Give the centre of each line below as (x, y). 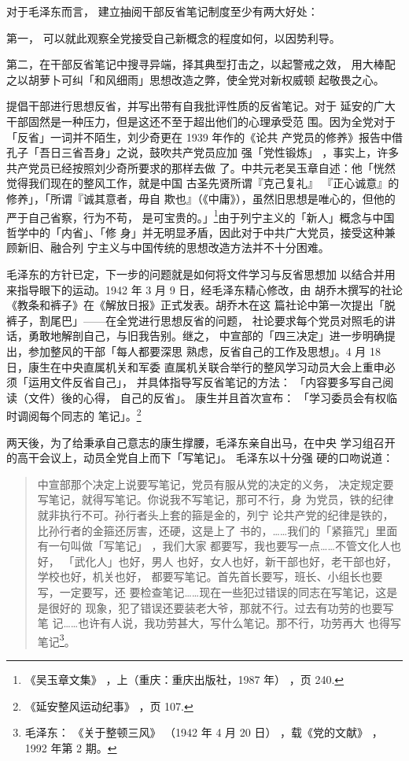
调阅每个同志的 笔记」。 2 (79, 414)
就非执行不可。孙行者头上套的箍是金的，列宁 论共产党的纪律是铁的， (216, 514)
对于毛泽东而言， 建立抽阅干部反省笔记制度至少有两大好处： (162, 11)
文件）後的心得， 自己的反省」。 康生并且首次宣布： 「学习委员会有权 (207, 397)
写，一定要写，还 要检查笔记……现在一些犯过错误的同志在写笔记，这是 (217, 591)
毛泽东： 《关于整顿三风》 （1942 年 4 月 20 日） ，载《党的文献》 (197, 732)
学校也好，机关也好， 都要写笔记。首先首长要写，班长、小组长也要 (210, 576)
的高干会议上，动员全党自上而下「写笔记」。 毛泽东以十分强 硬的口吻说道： (200, 458)
